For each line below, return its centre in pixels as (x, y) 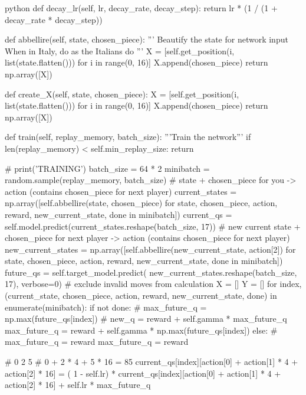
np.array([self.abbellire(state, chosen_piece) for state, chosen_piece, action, (141, 203)
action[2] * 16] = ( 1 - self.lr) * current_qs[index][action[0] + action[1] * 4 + (143, 373)
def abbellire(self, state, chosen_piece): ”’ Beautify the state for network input (147, 39)
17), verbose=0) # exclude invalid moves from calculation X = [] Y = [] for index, (153, 284)
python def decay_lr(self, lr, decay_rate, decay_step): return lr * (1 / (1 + (141, 8)
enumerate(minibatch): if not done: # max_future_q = (106, 307)
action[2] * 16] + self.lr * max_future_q (78, 385)
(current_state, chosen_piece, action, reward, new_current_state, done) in (141, 296)
